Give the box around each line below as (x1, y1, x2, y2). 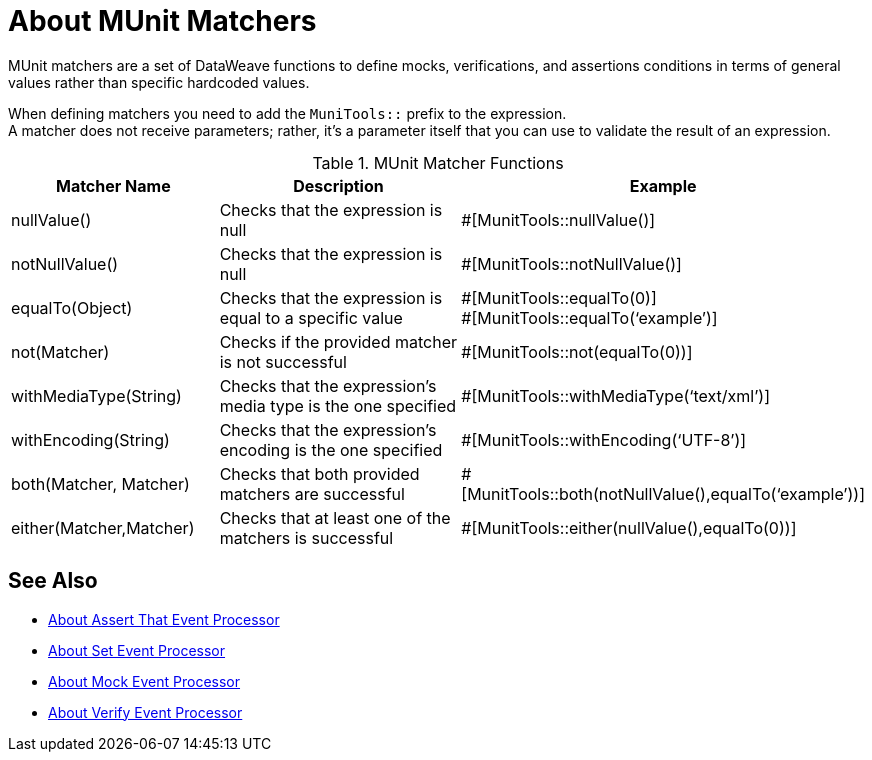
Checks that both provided (219, 463, 420, 484)
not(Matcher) (11, 341, 110, 362)
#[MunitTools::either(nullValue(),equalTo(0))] (461, 517, 797, 538)
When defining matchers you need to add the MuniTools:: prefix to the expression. (8, 104, 567, 122)
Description (293, 175, 384, 196)
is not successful (219, 351, 347, 372)
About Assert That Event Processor (48, 610, 280, 628)
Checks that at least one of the (219, 507, 451, 528)
